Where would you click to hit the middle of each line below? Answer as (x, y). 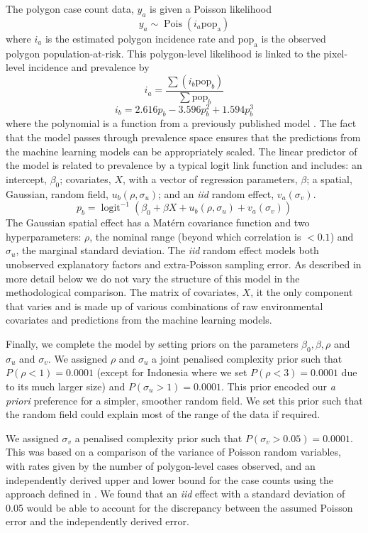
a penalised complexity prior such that (158, 438)
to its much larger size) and (66, 386)
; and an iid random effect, (216, 193)
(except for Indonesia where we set (172, 372)
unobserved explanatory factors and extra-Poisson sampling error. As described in (184, 264)
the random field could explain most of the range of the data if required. (163, 414)
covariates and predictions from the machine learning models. (139, 320)
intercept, (26, 178)
